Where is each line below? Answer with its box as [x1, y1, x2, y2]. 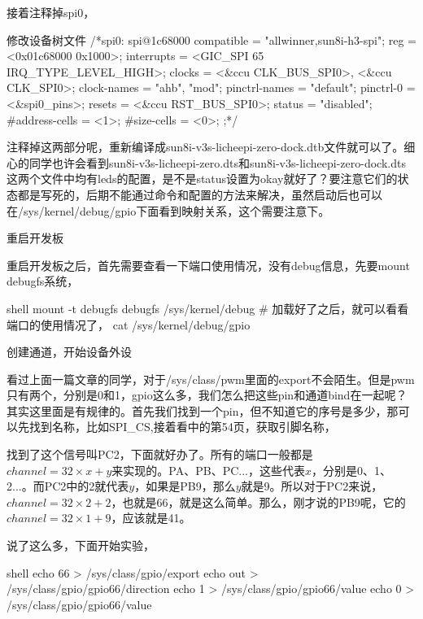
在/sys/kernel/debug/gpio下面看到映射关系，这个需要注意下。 [7, 202, 330, 219]
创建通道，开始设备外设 [7, 343, 132, 360]
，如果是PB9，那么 [134, 477, 236, 495]
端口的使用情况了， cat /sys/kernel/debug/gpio [7, 316, 251, 333]
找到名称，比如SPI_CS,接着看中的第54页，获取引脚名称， [28, 418, 336, 435]
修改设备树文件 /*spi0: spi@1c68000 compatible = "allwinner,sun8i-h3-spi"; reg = [7, 31, 416, 48]
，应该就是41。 [111, 509, 191, 526]
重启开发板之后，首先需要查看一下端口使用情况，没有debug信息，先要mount [7, 256, 410, 273]
